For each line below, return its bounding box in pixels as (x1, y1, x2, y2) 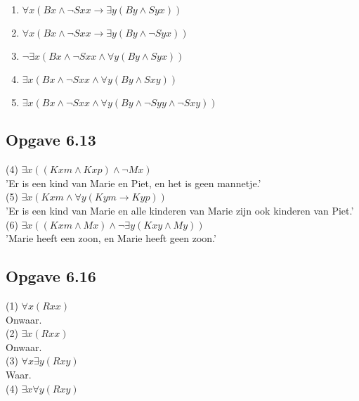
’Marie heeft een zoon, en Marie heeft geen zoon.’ (6, 231, 216, 246)
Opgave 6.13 (6, 129, 96, 151)
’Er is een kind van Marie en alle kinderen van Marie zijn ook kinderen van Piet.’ (6, 203, 354, 217)
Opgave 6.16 (6, 265, 96, 287)
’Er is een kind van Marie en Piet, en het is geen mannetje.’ (6, 175, 261, 190)
